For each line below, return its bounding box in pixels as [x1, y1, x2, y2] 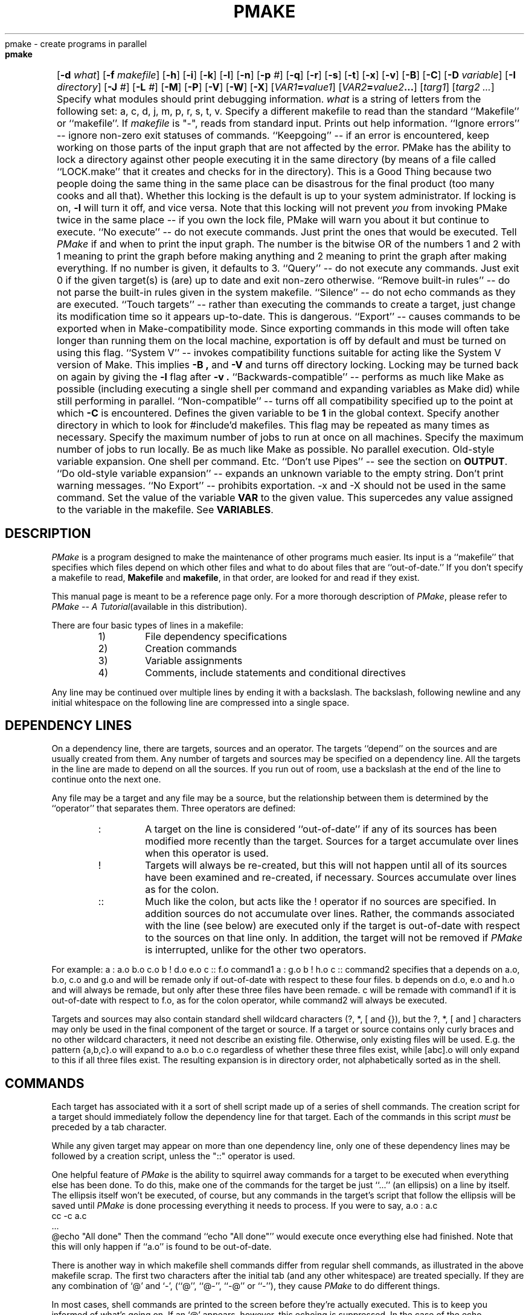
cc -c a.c [51, 1211, 87, 1221]
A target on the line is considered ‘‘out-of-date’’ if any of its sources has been [145, 823, 497, 836]
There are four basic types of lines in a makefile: [51, 619, 243, 630]
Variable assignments [145, 654, 243, 667]
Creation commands [145, 642, 237, 654]
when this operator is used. [145, 847, 269, 860]
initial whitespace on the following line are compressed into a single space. [51, 697, 350, 708]
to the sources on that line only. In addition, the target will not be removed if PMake [145, 932, 523, 944]
